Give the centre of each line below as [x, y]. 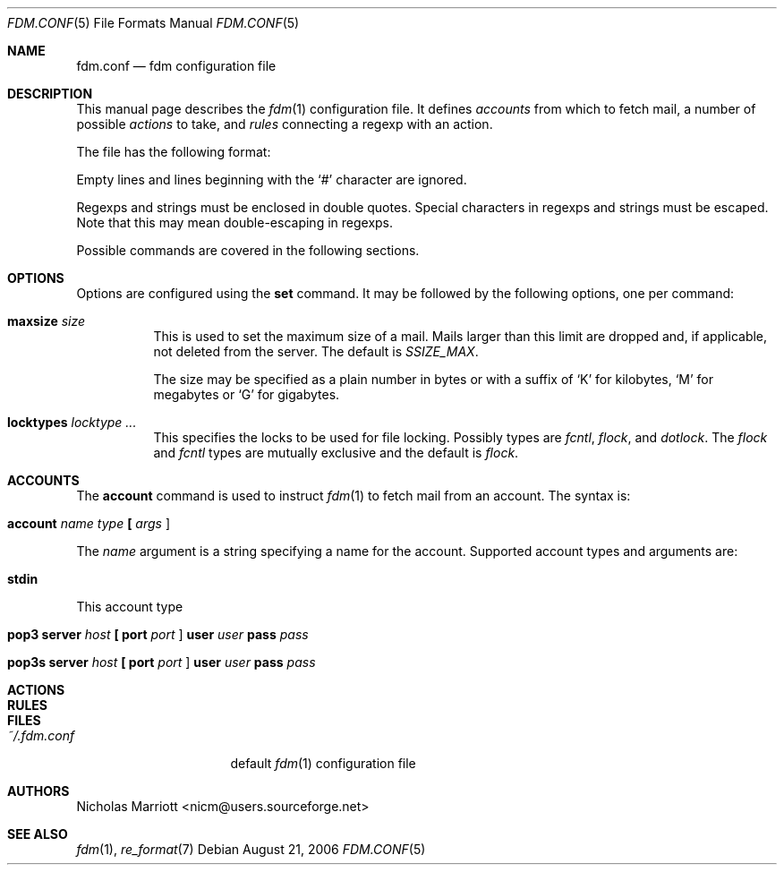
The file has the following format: [174, 152]
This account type [130, 607]
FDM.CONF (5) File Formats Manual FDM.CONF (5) [153, 23]
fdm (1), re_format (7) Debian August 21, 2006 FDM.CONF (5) [251, 849]
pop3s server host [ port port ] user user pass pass [162, 662]
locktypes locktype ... [72, 422]
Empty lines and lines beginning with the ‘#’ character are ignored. [272, 180]
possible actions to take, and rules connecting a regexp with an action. [285, 124]
